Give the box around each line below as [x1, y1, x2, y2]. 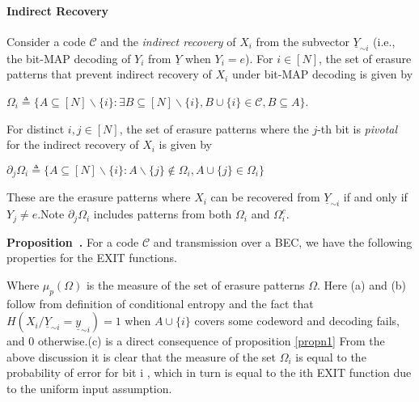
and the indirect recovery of [100, 32, 236, 49]
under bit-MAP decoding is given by [231, 66, 413, 83]
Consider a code [6, 32, 86, 49]
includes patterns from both [93, 205, 232, 222]
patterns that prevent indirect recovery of [6, 66, 212, 83]
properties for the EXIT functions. [6, 249, 177, 266]
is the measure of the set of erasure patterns [86, 276, 305, 293]
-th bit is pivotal [317, 120, 398, 137]
